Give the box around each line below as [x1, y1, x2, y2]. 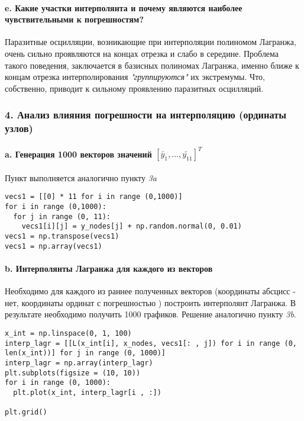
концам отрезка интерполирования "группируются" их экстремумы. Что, [5, 70, 265, 83]
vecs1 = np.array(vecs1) [5, 242, 102, 250]
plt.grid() [5, 408, 47, 417]
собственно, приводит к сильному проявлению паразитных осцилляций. [5, 82, 264, 94]
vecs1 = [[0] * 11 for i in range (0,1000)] [5, 192, 183, 201]
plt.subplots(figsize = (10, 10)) [5, 368, 141, 377]
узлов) [5, 121, 33, 136]
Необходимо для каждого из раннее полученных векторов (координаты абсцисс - [5, 285, 296, 297]
